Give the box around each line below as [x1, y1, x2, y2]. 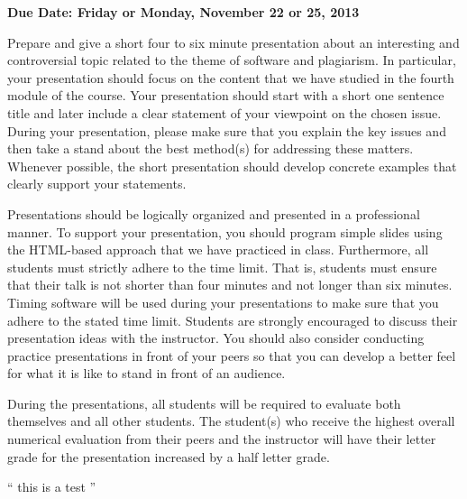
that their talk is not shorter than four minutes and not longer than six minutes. [7, 275, 453, 294]
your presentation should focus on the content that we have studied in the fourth [7, 68, 454, 87]
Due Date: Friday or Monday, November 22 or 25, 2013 [7, 3, 360, 21]
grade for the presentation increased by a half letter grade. [7, 447, 330, 466]
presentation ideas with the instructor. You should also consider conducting [7, 328, 425, 347]
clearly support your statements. [7, 174, 187, 193]
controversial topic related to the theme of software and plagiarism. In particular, [7, 51, 456, 69]
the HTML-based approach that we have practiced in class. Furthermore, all [7, 240, 429, 259]
